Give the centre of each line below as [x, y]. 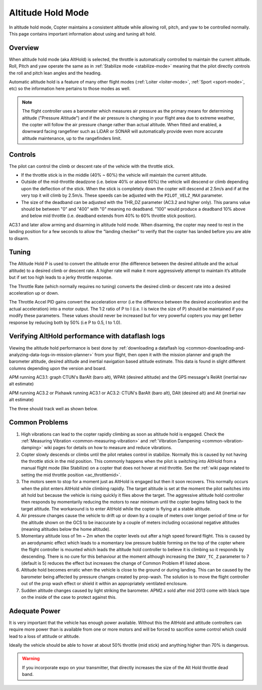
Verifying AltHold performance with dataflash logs [87, 336]
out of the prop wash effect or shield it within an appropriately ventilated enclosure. [104, 584]
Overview [24, 48]
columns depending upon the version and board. [58, 368]
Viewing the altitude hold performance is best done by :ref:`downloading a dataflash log [97, 348]
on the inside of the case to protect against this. [69, 597]
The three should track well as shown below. [53, 408]
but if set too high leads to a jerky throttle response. [61, 277]
